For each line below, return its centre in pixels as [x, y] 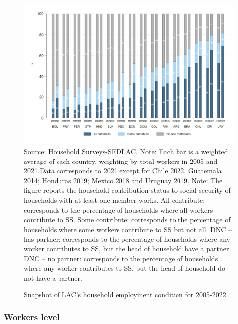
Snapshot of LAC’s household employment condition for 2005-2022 [125, 294]
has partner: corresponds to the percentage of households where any [127, 239]
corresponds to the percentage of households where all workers [119, 209]
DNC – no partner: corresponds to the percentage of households [121, 258]
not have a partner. [53, 278]
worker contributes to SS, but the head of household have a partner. [127, 248]
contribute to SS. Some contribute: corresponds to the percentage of [127, 219]
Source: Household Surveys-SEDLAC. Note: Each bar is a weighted [126, 151]
